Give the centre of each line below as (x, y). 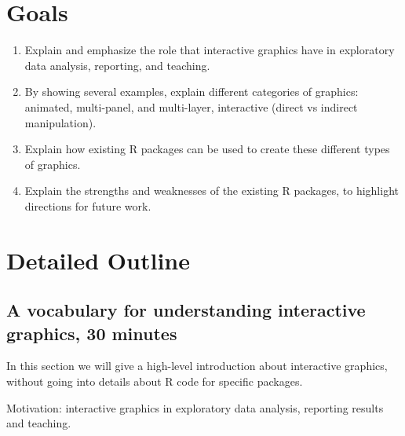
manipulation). (60, 122)
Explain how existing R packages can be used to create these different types (207, 149)
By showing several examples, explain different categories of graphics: (192, 92)
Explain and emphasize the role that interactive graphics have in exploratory (210, 50)
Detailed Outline (98, 260)
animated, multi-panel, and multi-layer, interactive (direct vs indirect (191, 106)
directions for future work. (88, 205)
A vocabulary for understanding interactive (186, 310)
